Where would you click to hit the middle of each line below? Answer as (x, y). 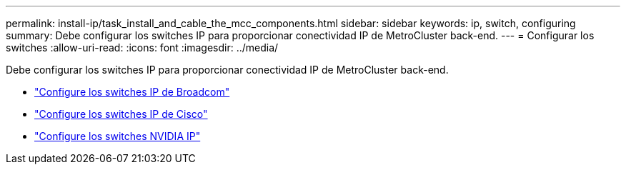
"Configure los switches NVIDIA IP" (118, 136)
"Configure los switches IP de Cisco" (121, 114)
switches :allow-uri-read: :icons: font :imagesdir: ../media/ (142, 47)
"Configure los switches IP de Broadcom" (132, 92)
